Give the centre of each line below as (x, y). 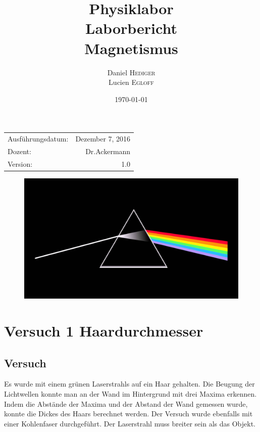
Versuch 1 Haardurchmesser (104, 331)
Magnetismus (131, 48)
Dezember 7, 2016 (103, 139)
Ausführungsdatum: (38, 139)
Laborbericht (131, 28)
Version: (20, 163)
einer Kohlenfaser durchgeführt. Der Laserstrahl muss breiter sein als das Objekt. (130, 423)
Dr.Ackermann (108, 151)
